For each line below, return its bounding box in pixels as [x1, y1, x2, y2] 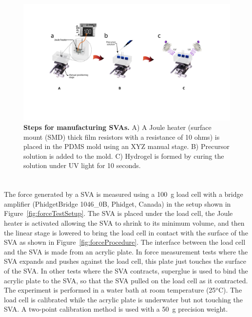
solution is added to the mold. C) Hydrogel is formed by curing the [23, 150, 224, 161]
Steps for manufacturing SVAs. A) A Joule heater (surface [23, 122, 212, 132]
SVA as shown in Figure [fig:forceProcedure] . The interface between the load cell [4, 237, 246, 247]
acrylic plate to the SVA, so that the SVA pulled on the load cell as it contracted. [4, 275, 248, 285]
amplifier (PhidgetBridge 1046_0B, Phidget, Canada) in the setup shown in [4, 198, 231, 209]
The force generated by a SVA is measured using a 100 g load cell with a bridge [4, 189, 243, 199]
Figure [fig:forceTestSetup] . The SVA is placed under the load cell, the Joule [4, 208, 233, 218]
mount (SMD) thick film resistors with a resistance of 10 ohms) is [23, 131, 220, 142]
